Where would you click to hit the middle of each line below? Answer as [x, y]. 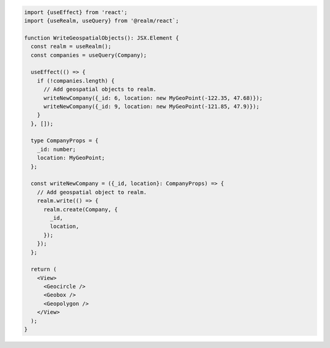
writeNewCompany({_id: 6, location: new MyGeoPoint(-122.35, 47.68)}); [153, 98]
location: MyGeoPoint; [71, 158]
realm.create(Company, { [81, 209]
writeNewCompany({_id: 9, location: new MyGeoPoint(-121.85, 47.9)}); [152, 106]
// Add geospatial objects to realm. [100, 89]
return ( [44, 269]
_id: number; [57, 149]
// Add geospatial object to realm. [92, 192]
